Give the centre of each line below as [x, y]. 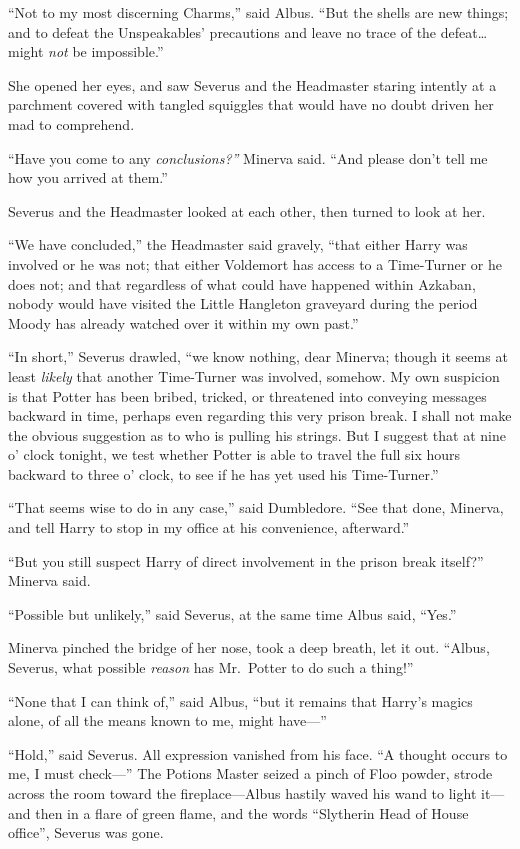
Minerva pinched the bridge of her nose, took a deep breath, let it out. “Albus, [249, 647]
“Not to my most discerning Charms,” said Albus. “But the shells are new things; [258, 12]
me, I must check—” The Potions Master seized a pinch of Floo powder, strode [250, 773]
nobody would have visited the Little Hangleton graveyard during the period [243, 303]
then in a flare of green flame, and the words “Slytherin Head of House [252, 812]
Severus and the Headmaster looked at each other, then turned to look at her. [247, 210]
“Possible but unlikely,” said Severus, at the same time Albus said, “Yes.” [232, 613]
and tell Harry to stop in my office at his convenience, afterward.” [209, 527]
